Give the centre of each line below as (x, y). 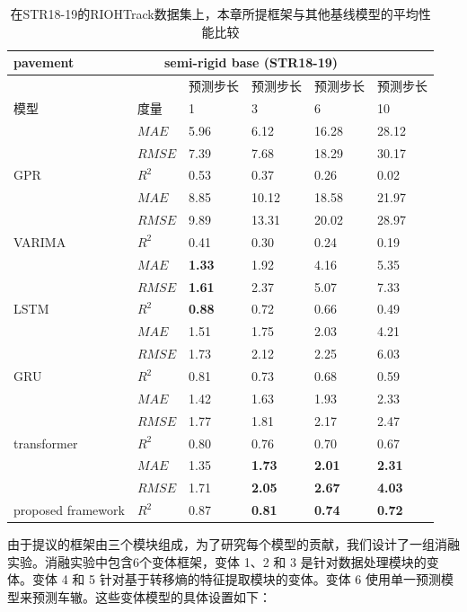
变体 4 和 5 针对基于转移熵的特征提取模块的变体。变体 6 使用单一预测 (236, 579)
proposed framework (69, 510)
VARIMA (40, 241)
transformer (46, 443)
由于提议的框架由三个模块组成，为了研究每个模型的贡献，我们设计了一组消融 (233, 544)
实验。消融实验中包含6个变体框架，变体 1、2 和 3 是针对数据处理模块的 (217, 561)
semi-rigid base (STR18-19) (251, 62)
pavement (44, 62)
